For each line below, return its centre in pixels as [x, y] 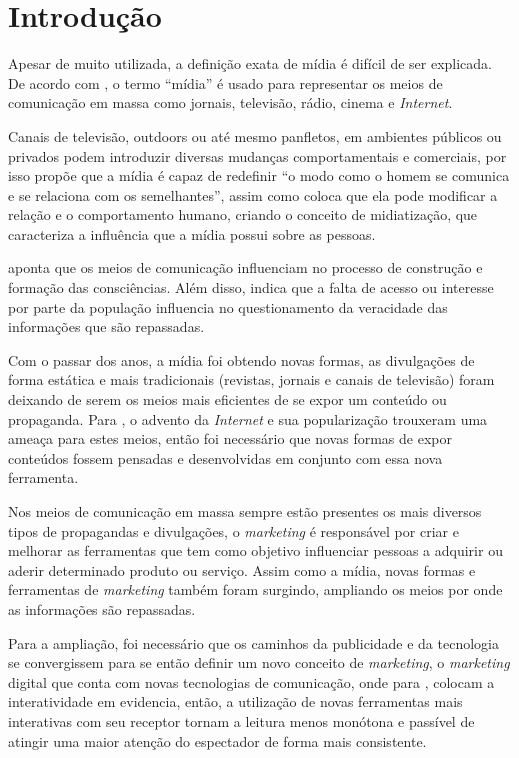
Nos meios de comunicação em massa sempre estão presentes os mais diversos [245, 511]
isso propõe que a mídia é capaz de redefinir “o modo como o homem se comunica [259, 175]
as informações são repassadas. [102, 608]
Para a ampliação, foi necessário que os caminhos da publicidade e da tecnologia [253, 642]
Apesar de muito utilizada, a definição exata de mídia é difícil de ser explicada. [250, 63]
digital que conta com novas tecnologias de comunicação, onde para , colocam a [251, 681]
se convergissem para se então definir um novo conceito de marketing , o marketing [259, 662]
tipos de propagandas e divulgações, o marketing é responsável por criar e [233, 530]
